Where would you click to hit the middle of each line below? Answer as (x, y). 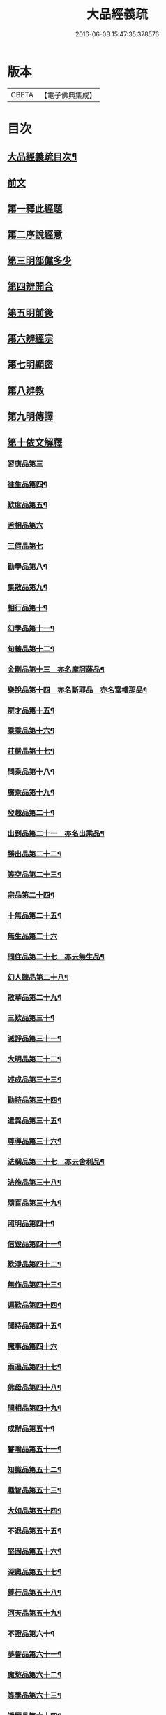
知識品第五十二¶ (35, 1469)
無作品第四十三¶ (35, 1285)
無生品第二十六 (32, 936)
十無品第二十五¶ (35, 915)
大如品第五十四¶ (35, 1511)
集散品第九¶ (27, 587)
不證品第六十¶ (31, 1634)
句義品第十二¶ (31, 649)
